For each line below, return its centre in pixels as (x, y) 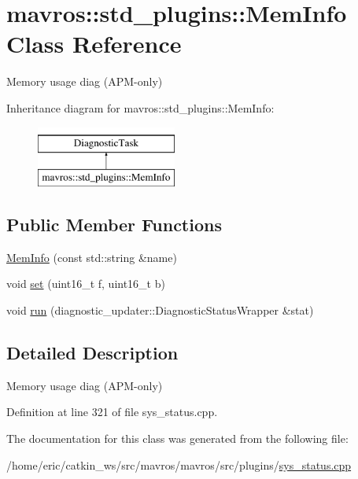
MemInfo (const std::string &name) (92, 257)
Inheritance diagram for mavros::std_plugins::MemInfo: (140, 107)
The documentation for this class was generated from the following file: (177, 438)
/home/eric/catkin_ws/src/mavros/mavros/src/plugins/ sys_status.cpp (179, 464)
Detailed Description (92, 353)
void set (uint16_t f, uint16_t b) (86, 284)
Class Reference (94, 44)
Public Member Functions (114, 225)
